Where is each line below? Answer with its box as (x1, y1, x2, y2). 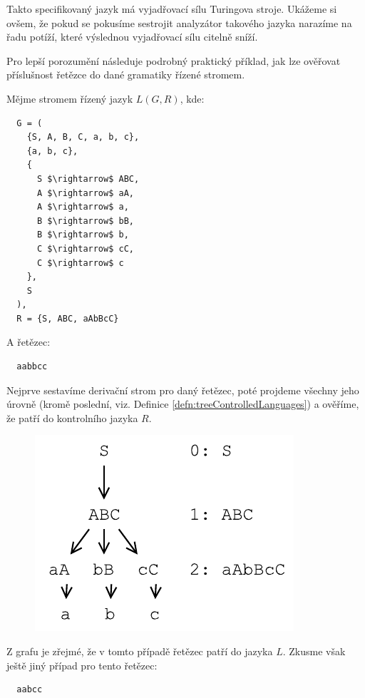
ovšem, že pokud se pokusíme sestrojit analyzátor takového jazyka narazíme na (6, 15, 352, 30)
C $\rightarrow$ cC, (36, 243, 134, 254)
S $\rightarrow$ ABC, (36, 173, 140, 184)
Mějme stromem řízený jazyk (6, 91, 133, 106)
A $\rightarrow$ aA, (36, 188, 134, 198)
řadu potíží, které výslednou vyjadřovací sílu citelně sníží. (6, 29, 258, 44)
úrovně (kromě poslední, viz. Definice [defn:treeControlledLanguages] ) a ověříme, (6, 396, 359, 411)
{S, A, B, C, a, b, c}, (26, 132, 140, 143)
